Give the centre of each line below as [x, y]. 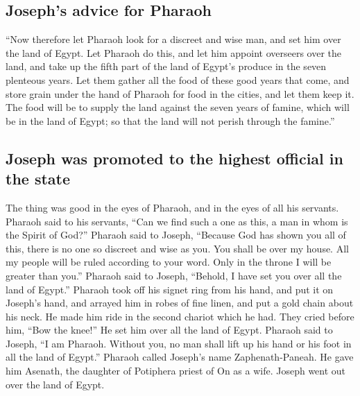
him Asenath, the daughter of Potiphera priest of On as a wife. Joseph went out [176, 371]
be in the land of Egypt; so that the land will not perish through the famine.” [170, 120]
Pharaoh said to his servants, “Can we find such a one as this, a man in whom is [177, 221]
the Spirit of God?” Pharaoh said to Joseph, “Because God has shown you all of [176, 235]
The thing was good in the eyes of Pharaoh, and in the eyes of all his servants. [172, 207]
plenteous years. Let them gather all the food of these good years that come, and [178, 79]
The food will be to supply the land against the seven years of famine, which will [178, 107]
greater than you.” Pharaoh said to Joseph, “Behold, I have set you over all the [174, 275]
